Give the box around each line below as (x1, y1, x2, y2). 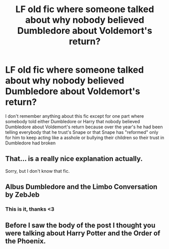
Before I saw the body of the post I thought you (5, 221, 155, 230)
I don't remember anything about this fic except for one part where (5, 113, 144, 119)
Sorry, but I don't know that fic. (5, 168, 70, 174)
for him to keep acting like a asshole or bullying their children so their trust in (5, 134, 164, 140)
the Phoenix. (5, 237, 46, 245)
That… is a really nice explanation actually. (5, 155, 143, 163)
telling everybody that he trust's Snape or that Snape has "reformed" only (5, 129, 159, 135)
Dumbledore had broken (5, 140, 56, 146)
